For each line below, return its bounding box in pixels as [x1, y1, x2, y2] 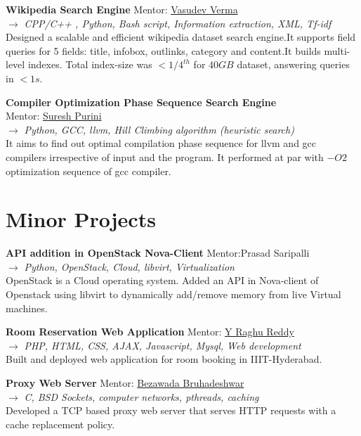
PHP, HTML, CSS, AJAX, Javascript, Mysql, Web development [24, 338, 301, 352]
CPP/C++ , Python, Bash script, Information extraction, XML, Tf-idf [24, 15, 332, 30]
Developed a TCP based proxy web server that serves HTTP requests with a [6, 403, 336, 418]
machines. [6, 300, 48, 315]
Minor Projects [6, 205, 156, 233]
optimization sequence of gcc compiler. [6, 163, 171, 178]
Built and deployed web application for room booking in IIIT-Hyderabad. [6, 352, 322, 366]
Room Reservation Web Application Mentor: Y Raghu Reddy [6, 324, 294, 339]
